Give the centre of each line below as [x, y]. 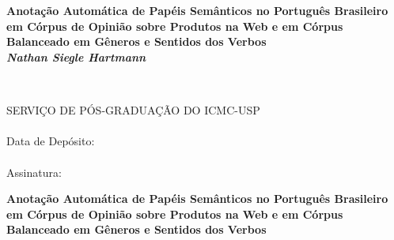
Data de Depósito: [51, 141]
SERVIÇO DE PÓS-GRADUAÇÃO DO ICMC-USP [133, 110]
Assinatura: [34, 172]
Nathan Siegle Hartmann [76, 56]
